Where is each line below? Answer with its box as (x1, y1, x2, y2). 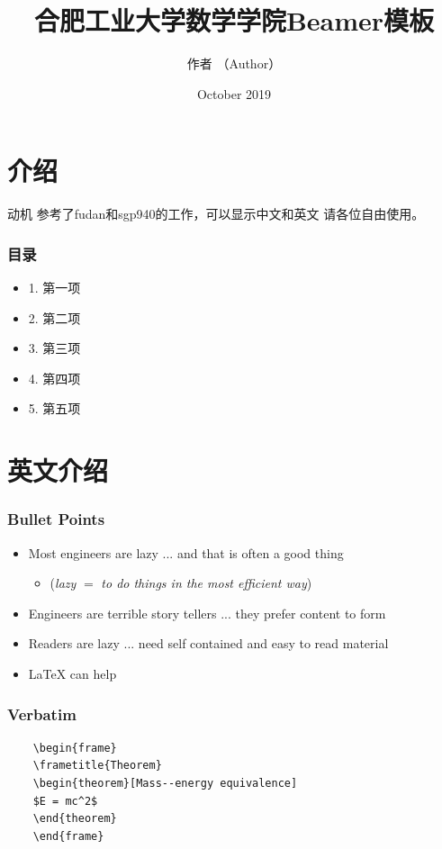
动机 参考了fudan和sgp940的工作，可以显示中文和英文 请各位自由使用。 (7, 204, 425, 223)
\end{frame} (32, 829, 104, 843)
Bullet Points (7, 508, 105, 530)
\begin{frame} (32, 741, 117, 754)
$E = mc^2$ (32, 794, 98, 808)
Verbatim (7, 702, 77, 725)
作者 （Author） (186, 54, 282, 73)
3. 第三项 (28, 339, 81, 357)
